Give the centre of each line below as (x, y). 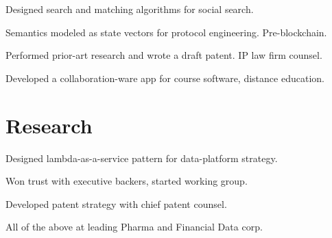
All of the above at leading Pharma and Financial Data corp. (134, 227)
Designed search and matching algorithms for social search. (130, 9)
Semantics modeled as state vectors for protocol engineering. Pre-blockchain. (166, 32)
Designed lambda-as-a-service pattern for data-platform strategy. (142, 158)
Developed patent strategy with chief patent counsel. (116, 203)
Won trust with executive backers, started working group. (127, 181)
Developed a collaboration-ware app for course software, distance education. (165, 78)
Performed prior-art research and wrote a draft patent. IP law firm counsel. (164, 55)
